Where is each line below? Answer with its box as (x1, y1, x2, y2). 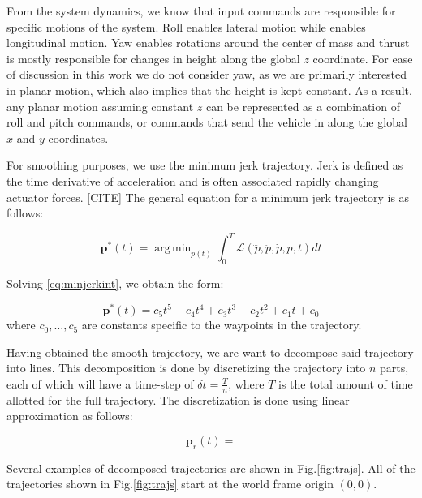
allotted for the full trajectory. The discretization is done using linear (6, 391, 350, 408)
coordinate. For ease (312, 49, 413, 67)
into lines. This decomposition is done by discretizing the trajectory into (6, 359, 366, 376)
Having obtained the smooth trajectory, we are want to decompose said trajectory (6, 343, 414, 360)
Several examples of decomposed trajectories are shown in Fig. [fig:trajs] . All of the (6, 459, 416, 476)
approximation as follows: (6, 407, 133, 424)
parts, (380, 359, 409, 376)
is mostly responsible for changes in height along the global (6, 49, 300, 67)
